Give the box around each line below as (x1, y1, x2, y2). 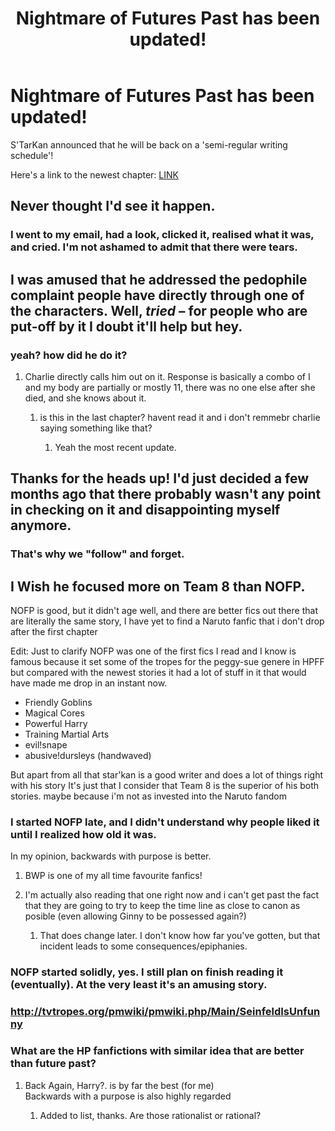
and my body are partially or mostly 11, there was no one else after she (24, 381, 316, 393)
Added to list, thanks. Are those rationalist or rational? (39, 1109, 262, 1121)
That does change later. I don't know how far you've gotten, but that (39, 930, 321, 942)
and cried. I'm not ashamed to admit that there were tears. (10, 240, 298, 254)
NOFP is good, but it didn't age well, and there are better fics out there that (10, 605, 318, 617)
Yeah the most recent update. (54, 441, 177, 453)
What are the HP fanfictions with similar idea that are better (10, 1044, 305, 1058)
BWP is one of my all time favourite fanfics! (24, 870, 203, 882)
